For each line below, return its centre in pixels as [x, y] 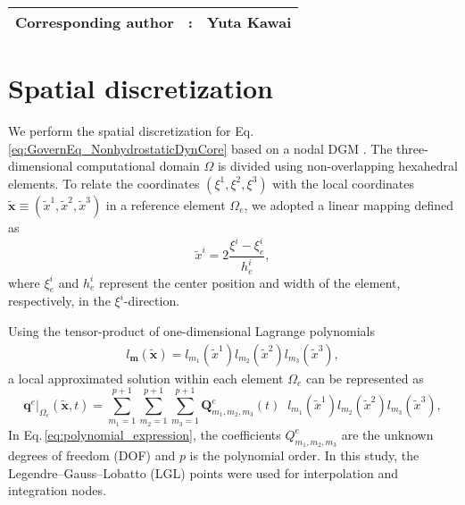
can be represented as [365, 378]
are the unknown [387, 434]
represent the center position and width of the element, [249, 282]
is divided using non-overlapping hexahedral [337, 166]
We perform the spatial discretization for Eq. [131, 131]
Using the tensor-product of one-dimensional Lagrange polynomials [191, 331]
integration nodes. [57, 490]
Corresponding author [95, 22]
